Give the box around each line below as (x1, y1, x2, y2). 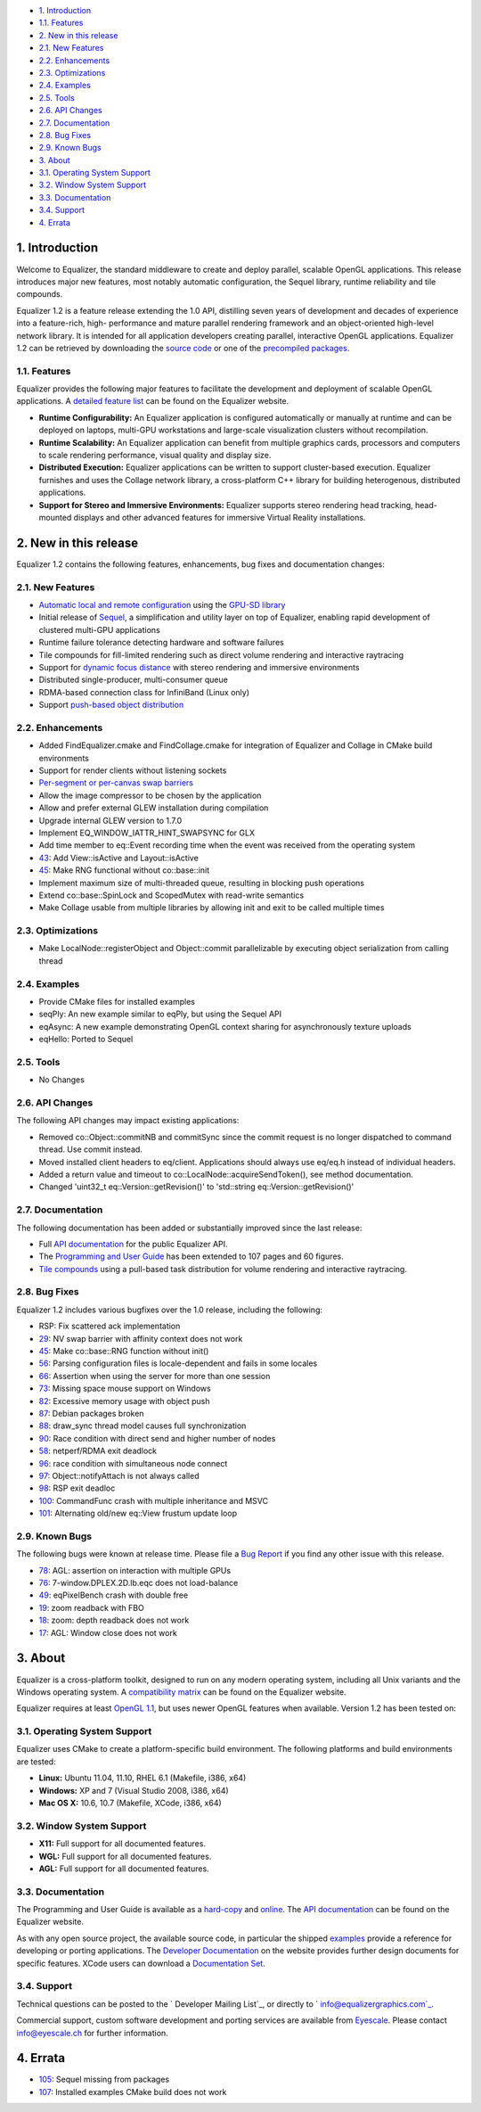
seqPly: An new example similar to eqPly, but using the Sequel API (38, 1008, 282, 1020)
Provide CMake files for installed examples (38, 997, 196, 1007)
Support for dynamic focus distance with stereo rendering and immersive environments (38, 662, 360, 672)
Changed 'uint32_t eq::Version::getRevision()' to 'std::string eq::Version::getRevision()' (38, 1181, 355, 1192)
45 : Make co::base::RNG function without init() (38, 1346, 209, 1357)
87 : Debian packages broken (38, 1408, 144, 1418)
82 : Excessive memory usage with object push (38, 1395, 210, 1406)
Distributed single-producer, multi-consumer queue (38, 674, 229, 686)
